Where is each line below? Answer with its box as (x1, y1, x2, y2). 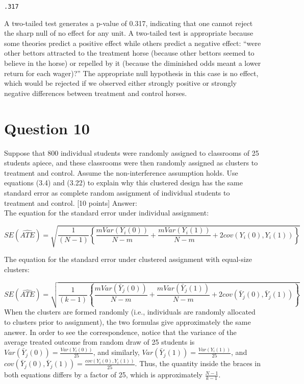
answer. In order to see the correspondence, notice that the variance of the (4, 326, 237, 337)
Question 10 (4, 117, 90, 138)
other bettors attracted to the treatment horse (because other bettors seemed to (4, 47, 255, 58)
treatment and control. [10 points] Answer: (4, 197, 137, 208)
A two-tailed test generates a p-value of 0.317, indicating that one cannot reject (4, 17, 253, 28)
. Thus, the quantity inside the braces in (135, 358, 261, 369)
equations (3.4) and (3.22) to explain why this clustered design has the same (4, 177, 243, 188)
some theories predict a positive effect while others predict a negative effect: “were (4, 37, 261, 48)
